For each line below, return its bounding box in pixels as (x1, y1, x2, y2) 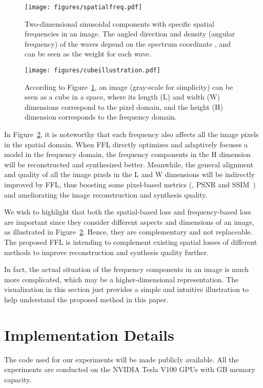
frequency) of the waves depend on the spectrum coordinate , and (25, 38, 231, 49)
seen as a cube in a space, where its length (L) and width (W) (25, 91, 220, 102)
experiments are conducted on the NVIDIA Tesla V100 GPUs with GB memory (4, 364, 255, 375)
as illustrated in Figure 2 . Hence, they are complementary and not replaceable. (4, 226, 253, 237)
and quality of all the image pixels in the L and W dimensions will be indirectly (4, 169, 255, 180)
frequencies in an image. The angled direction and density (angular (25, 28, 235, 39)
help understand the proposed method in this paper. (4, 294, 169, 304)
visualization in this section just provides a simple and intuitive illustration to (4, 284, 249, 295)
